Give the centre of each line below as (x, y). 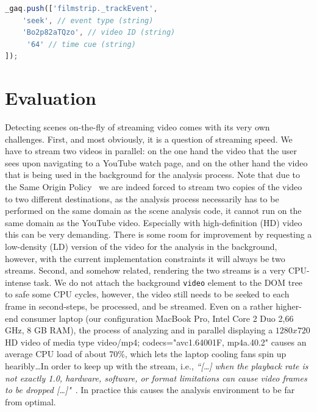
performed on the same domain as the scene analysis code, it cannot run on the (153, 211)
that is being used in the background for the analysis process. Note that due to (152, 175)
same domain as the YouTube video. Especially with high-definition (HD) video (154, 222)
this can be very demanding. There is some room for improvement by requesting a (158, 234)
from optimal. (30, 401)
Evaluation (51, 98)
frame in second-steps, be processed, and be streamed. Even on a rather (139, 306)
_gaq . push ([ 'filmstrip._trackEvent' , (81, 9)
